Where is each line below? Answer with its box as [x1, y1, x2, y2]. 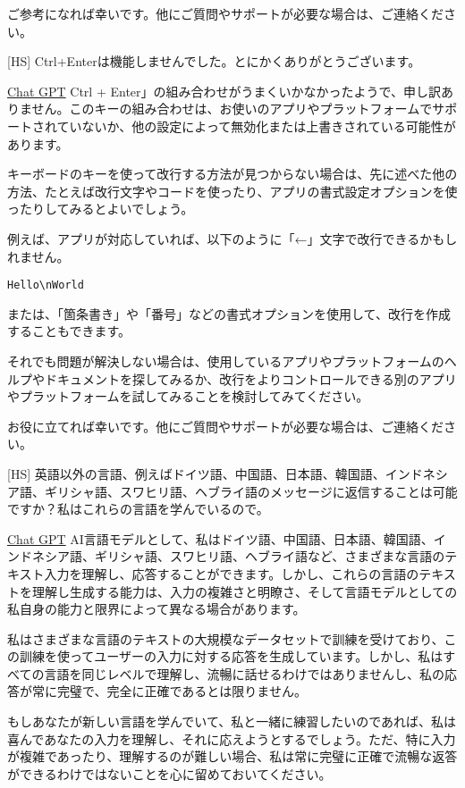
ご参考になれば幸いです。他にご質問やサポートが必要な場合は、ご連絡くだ [7, 4, 444, 22]
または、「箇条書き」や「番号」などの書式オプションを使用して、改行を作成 [7, 304, 451, 323]
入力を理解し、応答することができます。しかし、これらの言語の [44, 564, 419, 583]
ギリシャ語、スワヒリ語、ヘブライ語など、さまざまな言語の [94, 547, 445, 566]
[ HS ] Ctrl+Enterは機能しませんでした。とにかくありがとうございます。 [7, 52, 421, 71]
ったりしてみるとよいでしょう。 [7, 199, 194, 218]
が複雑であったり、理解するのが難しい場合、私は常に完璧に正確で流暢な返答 [7, 747, 458, 766]
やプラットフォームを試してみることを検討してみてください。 [7, 387, 369, 406]
